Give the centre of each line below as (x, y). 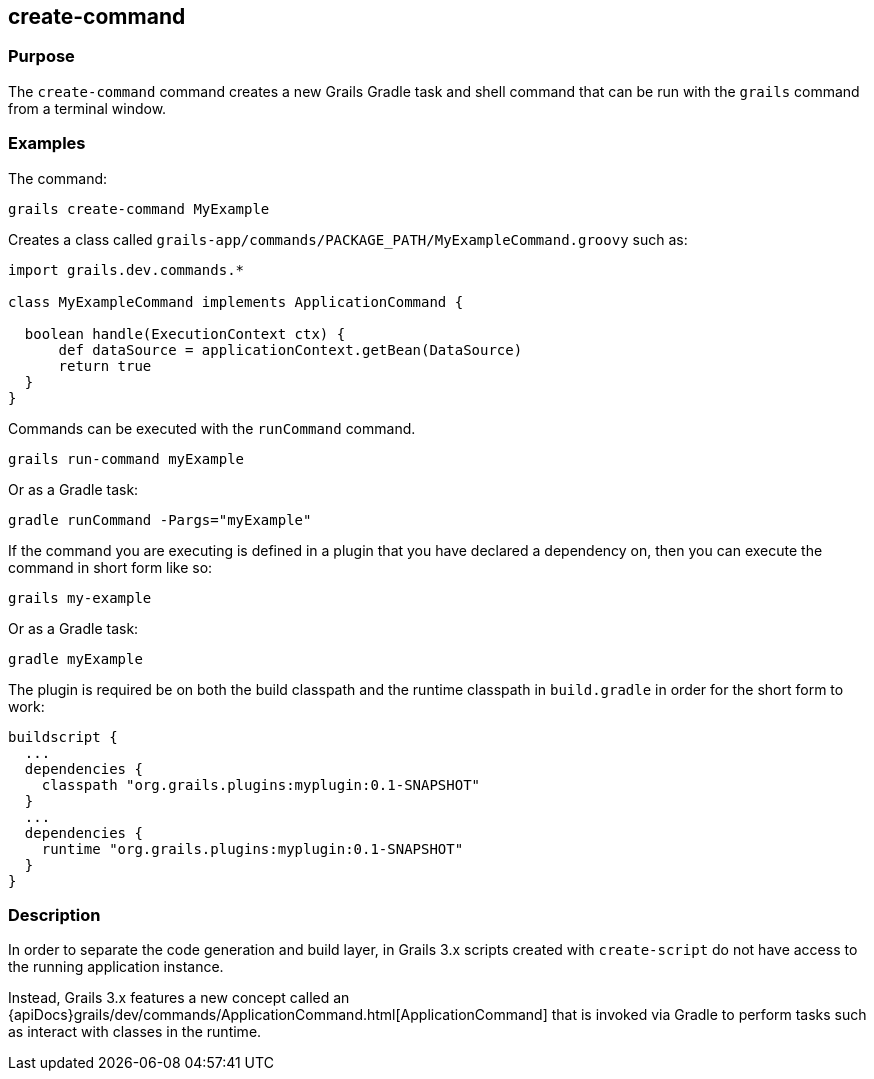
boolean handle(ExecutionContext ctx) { (185, 333)
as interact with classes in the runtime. (135, 1032)
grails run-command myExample (126, 458)
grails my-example (80, 597)
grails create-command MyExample (139, 208)
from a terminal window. (87, 108)
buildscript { (63, 736)
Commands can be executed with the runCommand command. (212, 428)
